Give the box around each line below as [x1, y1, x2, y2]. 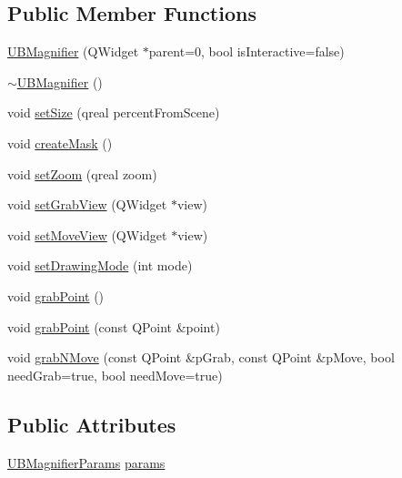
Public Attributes [7, 410, 176, 438]
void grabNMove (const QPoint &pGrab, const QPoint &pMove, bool [7, 348, 395, 367]
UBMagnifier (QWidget [7, 42, 139, 61]
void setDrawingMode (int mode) [7, 256, 193, 275]
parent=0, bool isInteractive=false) [148, 42, 345, 61]
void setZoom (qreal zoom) [7, 164, 157, 183]
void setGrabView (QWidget [7, 195, 167, 214]
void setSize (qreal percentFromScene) [7, 103, 220, 122]
